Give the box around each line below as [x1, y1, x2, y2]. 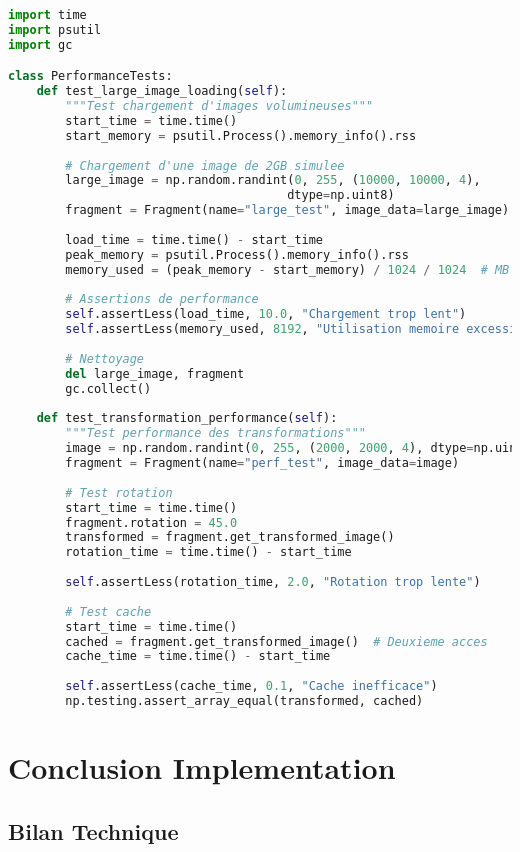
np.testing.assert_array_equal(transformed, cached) [65, 694, 424, 709]
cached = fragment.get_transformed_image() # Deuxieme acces [65, 634, 488, 649]
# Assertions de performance [65, 292, 259, 307]
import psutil [8, 22, 102, 37]
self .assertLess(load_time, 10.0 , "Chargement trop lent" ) [65, 307, 467, 322]
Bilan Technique [8, 815, 179, 846]
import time [8, 8, 87, 22]
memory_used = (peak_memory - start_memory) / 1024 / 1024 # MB [65, 262, 510, 277]
